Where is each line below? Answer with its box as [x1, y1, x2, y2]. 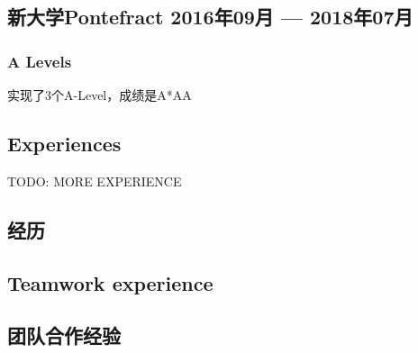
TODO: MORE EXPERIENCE [7, 171, 182, 190]
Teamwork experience [7, 268, 214, 296]
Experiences [7, 129, 122, 157]
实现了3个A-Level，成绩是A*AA [7, 86, 192, 104]
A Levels [7, 50, 72, 72]
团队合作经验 [7, 321, 121, 349]
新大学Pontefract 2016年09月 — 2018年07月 [7, 3, 413, 31]
